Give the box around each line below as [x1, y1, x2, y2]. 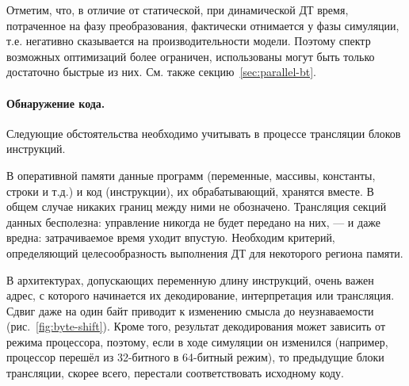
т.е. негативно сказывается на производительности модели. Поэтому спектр [6, 32, 371, 49]
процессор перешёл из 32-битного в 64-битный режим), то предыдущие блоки [6, 349, 384, 365]
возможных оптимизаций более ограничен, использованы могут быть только [6, 48, 375, 64]
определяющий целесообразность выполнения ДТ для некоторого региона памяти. [6, 244, 403, 261]
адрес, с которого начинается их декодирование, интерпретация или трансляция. [6, 287, 395, 304]
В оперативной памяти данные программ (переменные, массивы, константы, [6, 166, 376, 183]
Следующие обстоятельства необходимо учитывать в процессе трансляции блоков [6, 124, 401, 141]
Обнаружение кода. [6, 94, 105, 111]
